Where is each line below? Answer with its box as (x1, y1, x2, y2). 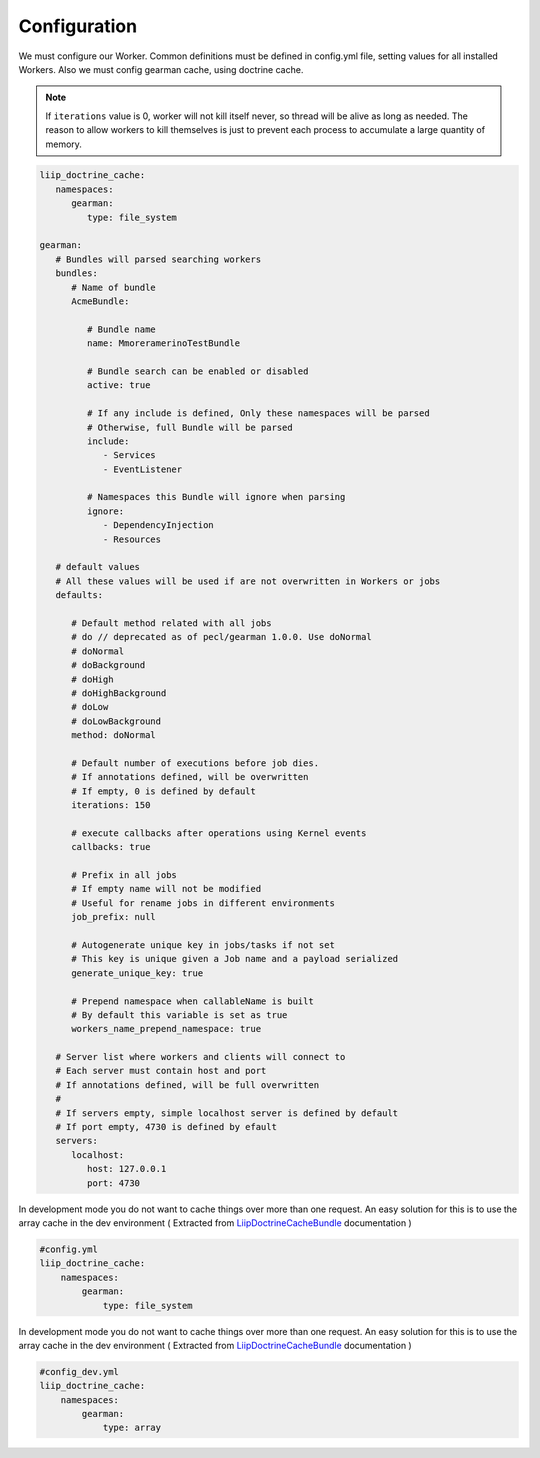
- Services (102, 450, 157, 461)
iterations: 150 (71, 800, 151, 811)
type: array (102, 1422, 162, 1434)
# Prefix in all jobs (71, 870, 177, 881)
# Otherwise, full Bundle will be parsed (86, 421, 294, 433)
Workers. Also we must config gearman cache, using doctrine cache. (18, 63, 304, 75)
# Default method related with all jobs (71, 617, 272, 629)
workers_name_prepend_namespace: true (71, 1023, 262, 1035)
